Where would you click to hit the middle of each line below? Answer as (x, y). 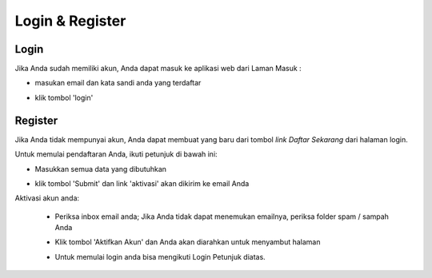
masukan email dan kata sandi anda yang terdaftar (118, 83)
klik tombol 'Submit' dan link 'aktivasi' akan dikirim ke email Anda (142, 183)
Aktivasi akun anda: (47, 198)
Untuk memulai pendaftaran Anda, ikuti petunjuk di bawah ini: (116, 154)
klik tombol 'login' (64, 97)
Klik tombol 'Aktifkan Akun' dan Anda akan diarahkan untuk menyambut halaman (188, 242)
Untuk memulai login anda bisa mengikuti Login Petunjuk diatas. (160, 256)
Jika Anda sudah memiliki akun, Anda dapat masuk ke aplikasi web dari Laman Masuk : (158, 69)
